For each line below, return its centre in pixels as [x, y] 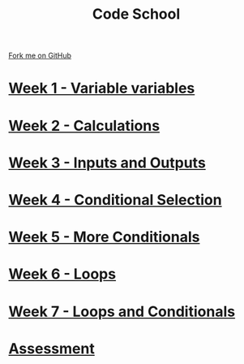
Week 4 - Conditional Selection [115, 199]
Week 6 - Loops [62, 274]
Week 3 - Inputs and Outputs [107, 162]
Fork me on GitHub [40, 56]
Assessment [51, 348]
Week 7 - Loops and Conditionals [122, 312]
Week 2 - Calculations [84, 126]
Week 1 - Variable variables [102, 88]
